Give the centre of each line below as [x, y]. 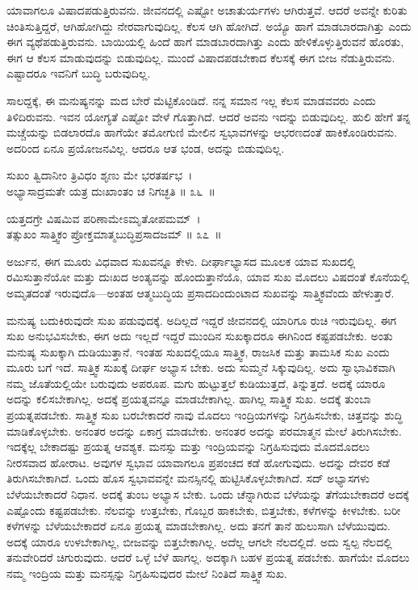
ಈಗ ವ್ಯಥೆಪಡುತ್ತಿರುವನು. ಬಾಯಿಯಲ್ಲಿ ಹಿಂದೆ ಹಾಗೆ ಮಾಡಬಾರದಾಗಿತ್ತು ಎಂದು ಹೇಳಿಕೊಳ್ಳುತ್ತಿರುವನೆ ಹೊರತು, [205, 42]
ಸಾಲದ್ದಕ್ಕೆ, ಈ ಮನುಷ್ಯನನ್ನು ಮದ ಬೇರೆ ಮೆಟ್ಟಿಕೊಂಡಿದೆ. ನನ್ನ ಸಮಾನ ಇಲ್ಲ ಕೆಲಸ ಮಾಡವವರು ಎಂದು [191, 100]
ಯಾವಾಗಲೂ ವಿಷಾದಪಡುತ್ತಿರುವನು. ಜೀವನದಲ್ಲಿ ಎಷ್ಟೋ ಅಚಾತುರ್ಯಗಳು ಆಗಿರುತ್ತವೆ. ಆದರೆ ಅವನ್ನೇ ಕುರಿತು [207, 10]
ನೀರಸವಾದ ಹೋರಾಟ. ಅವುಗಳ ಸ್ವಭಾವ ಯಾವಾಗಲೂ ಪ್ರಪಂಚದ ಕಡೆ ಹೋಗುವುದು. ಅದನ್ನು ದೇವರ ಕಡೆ [198, 462]
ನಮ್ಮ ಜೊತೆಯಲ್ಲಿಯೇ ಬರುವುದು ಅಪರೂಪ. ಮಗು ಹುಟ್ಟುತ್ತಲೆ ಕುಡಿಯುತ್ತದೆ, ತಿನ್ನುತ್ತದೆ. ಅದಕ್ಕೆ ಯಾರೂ [196, 383]
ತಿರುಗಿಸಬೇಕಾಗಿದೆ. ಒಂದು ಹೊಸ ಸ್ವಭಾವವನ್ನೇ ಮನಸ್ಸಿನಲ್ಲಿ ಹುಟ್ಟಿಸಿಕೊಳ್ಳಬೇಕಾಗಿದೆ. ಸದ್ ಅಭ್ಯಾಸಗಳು [188, 478]
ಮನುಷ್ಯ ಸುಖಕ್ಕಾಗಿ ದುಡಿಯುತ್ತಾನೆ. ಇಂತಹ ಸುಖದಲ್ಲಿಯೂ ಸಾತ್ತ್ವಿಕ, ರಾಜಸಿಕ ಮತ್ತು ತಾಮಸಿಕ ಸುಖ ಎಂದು [198, 351]
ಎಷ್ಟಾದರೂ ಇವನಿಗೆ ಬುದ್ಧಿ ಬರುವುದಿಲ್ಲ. [79, 73]
